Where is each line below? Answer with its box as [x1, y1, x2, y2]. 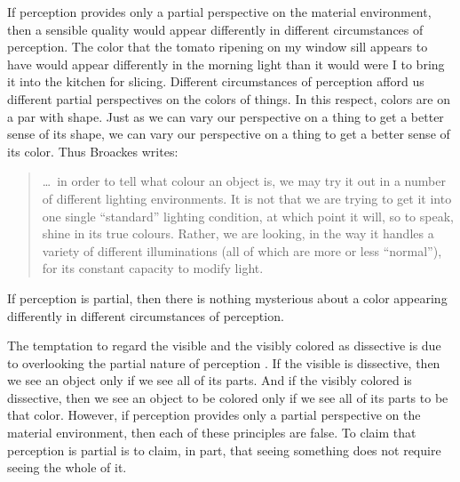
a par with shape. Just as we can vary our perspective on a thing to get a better [7, 107, 444, 125]
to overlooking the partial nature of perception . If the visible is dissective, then [7, 353, 440, 372]
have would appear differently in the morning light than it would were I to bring [7, 54, 445, 73]
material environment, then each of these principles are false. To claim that [7, 423, 416, 442]
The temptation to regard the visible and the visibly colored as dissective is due [7, 336, 441, 355]
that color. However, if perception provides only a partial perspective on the [7, 406, 421, 424]
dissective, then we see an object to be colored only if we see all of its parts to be [7, 388, 448, 406]
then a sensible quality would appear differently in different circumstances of [7, 20, 424, 38]
